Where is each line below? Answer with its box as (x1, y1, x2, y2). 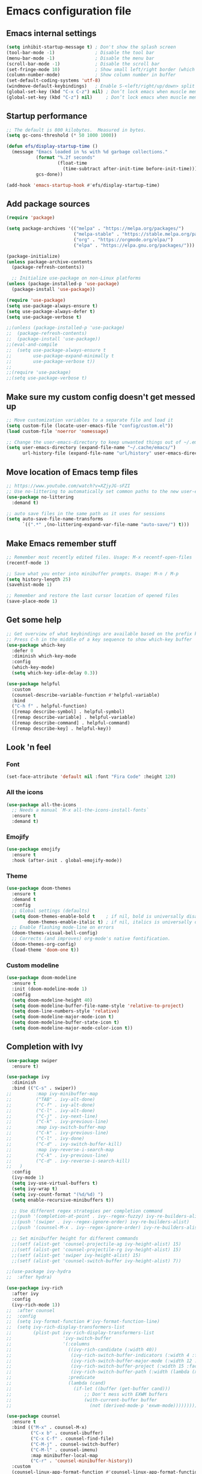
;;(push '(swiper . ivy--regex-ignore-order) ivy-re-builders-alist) (11, 1219, 189, 1225)
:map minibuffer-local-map (30, 1452, 98, 1458)
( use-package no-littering (6, 494, 74, 500)
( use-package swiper (6, 1057, 58, 1063)
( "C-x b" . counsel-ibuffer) (30, 1430, 103, 1436)
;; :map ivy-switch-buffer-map (6, 1124, 106, 1131)
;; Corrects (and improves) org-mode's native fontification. (11, 936, 171, 942)
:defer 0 (11, 647, 34, 653)
